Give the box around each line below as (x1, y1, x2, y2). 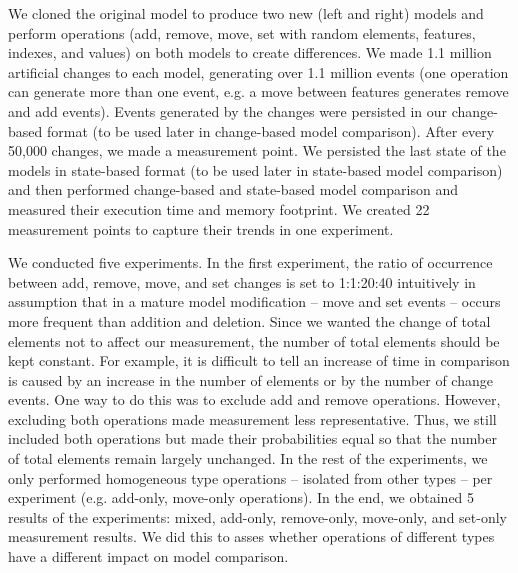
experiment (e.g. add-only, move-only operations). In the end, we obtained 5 (8, 487, 475, 508)
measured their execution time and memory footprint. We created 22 (8, 198, 430, 219)
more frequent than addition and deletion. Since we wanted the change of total (8, 310, 491, 331)
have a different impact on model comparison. (8, 546, 289, 567)
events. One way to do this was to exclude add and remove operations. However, (8, 389, 501, 410)
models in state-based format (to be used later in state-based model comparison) (8, 159, 503, 180)
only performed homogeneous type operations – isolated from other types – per (8, 467, 493, 488)
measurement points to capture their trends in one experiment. (8, 218, 394, 239)
